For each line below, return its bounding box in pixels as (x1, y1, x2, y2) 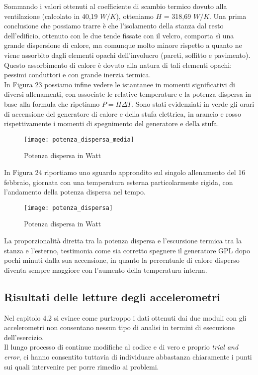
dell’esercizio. (4, 332, 44, 342)
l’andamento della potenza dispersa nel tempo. (4, 187, 146, 197)
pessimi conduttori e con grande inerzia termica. (4, 69, 151, 80)
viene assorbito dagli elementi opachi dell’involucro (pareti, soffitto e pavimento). (4, 49, 251, 60)
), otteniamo (116, 10, 154, 21)
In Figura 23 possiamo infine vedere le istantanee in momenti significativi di (4, 79, 235, 89)
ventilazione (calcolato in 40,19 (4, 10, 98, 21)
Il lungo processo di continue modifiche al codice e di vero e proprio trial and (4, 342, 239, 352)
